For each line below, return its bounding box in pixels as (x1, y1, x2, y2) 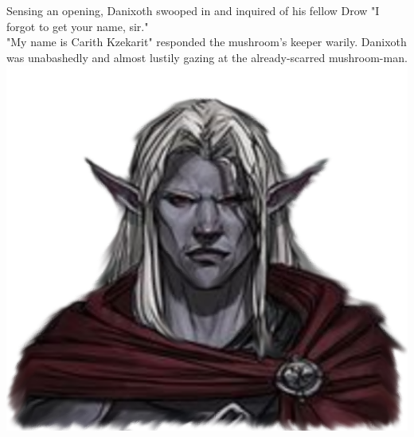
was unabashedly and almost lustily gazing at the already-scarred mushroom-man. (6, 49, 408, 65)
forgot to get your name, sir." (6, 18, 149, 34)
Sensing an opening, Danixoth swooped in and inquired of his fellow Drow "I (6, 2, 380, 18)
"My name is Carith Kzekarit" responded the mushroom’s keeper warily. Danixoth (6, 33, 407, 50)
